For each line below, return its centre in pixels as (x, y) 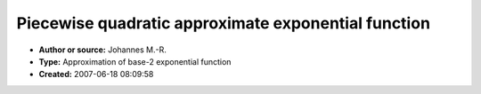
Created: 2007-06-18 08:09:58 (96, 74)
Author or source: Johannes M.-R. (102, 50)
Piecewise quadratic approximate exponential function (224, 23)
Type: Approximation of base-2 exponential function (135, 61)
